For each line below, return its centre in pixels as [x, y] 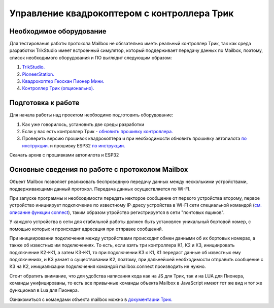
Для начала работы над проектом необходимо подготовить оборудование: [91, 115]
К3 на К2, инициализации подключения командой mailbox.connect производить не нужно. [108, 266]
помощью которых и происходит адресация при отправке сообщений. [86, 229]
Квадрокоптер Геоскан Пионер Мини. [63, 81]
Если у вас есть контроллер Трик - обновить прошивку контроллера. [98, 132]
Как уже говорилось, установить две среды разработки [83, 124]
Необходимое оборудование [58, 31]
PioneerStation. [38, 74]
